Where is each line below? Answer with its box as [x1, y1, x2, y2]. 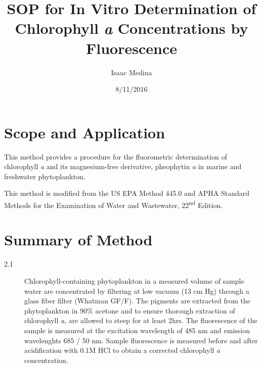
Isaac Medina [111, 67, 152, 77]
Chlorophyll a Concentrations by [15, 18, 248, 39]
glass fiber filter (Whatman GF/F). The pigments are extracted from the [24, 295, 250, 306]
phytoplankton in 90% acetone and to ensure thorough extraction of [24, 305, 235, 316]
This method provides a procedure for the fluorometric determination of [4, 151, 227, 162]
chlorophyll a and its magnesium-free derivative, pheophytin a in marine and [4, 161, 242, 172]
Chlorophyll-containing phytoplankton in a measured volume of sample [24, 275, 244, 286]
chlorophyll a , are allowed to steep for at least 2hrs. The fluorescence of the [24, 315, 257, 326]
